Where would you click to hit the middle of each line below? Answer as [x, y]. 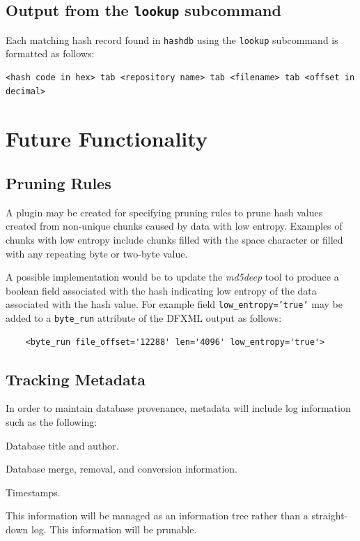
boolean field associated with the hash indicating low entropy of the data [161, 290]
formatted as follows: [50, 53]
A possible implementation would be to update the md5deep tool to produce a [172, 277]
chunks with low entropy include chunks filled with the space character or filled [174, 239]
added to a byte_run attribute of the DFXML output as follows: [144, 318]
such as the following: [52, 422]
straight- [330, 516]
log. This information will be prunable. [114, 529]
